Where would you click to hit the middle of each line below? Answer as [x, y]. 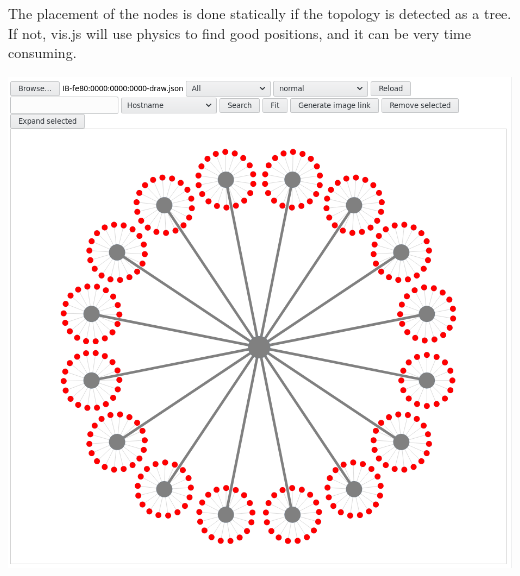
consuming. [42, 52]
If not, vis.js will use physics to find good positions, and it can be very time [239, 32]
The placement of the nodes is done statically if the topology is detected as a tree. [260, 13]
